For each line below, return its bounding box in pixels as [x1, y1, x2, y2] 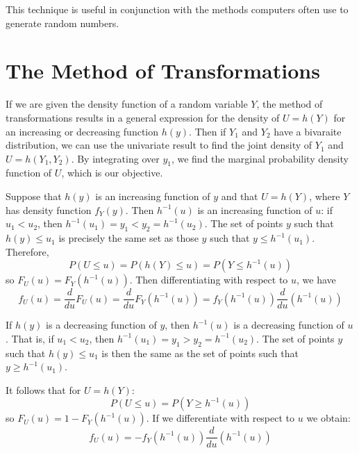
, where [309, 189, 340, 204]
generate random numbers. [6, 15, 119, 30]
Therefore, [6, 244, 49, 258]
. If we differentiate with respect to [146, 411, 295, 425]
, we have [297, 272, 336, 287]
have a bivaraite [274, 124, 342, 138]
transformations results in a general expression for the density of [6, 110, 280, 124]
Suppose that [6, 189, 62, 204]
